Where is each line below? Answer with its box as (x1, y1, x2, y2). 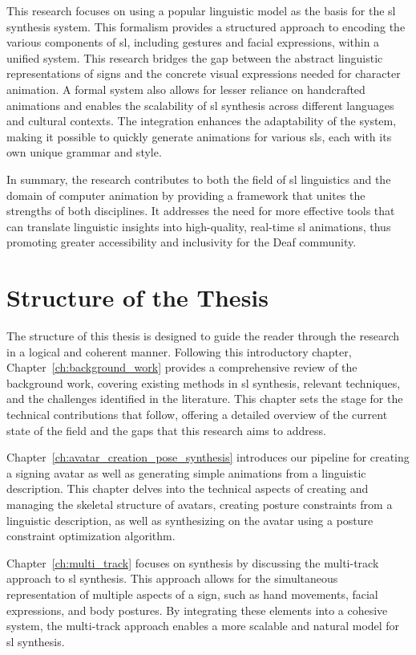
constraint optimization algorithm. (6, 527, 176, 544)
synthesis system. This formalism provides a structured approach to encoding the (6, 18, 406, 35)
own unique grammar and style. (6, 144, 162, 161)
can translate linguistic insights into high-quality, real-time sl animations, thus (6, 218, 391, 234)
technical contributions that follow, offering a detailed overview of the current (6, 406, 388, 422)
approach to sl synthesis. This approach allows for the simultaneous (6, 570, 338, 587)
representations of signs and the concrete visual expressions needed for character (6, 65, 401, 82)
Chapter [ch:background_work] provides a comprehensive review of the (6, 359, 357, 376)
